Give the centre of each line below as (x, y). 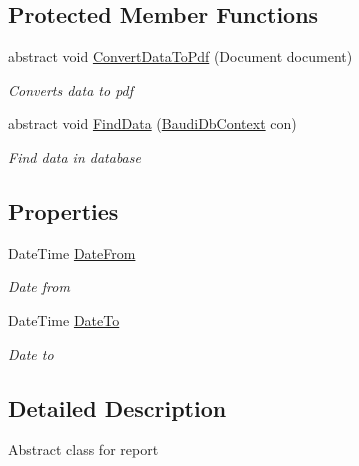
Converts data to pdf (71, 89)
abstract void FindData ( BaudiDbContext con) (152, 123)
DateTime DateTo (64, 319)
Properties (63, 210)
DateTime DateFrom (72, 252)
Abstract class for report (83, 449)
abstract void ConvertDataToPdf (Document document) (180, 56)
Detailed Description (117, 407)
